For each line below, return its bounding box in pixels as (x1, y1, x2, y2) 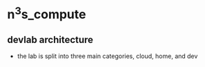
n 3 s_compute (7, 4, 86, 23)
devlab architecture (7, 33, 94, 45)
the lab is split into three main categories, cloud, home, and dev (17, 52, 198, 60)
